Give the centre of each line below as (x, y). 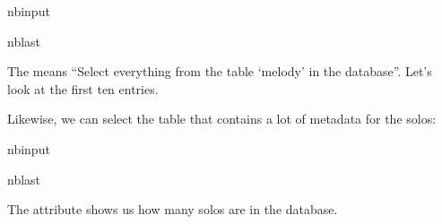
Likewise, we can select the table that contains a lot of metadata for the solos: (222, 119)
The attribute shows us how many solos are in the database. (173, 209)
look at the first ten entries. (83, 88)
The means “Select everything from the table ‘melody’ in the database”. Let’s (220, 71)
